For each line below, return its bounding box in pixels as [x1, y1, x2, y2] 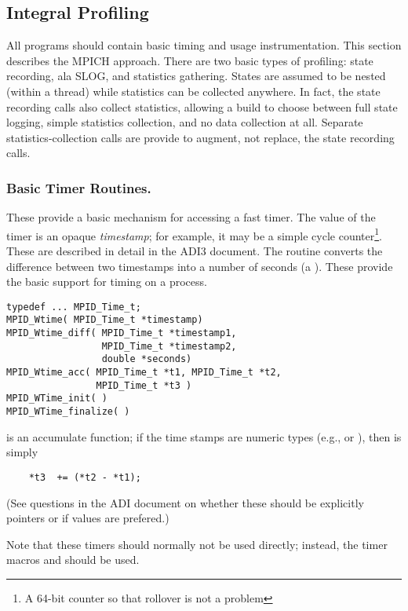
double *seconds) [101, 353, 192, 365]
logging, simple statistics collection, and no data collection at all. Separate [6, 114, 363, 130]
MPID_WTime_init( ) [6, 393, 107, 404]
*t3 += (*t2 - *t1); [28, 471, 141, 483]
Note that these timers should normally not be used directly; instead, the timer [6, 536, 388, 552]
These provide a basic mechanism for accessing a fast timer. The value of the [6, 209, 376, 225]
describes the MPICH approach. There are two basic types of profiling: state [6, 52, 373, 68]
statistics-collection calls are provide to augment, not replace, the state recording [6, 129, 395, 145]
